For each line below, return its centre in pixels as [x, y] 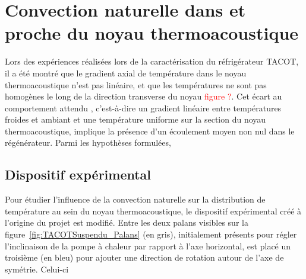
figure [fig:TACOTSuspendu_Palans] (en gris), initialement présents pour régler [151, 234]
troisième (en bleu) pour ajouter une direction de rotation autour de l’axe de [144, 257]
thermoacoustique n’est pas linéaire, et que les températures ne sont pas [136, 84]
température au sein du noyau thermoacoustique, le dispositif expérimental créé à [153, 211]
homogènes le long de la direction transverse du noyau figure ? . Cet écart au [143, 96]
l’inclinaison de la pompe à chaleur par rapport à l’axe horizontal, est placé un [148, 246]
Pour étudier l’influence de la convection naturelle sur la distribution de [135, 199]
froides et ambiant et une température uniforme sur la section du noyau [135, 119]
